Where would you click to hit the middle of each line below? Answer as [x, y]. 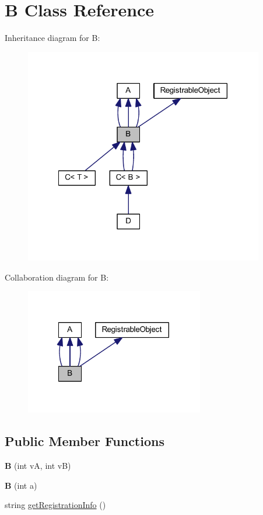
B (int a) [21, 485]
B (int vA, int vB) [38, 465]
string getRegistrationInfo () [55, 505]
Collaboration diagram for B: [57, 277]
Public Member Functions [85, 441]
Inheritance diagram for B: [52, 38]
